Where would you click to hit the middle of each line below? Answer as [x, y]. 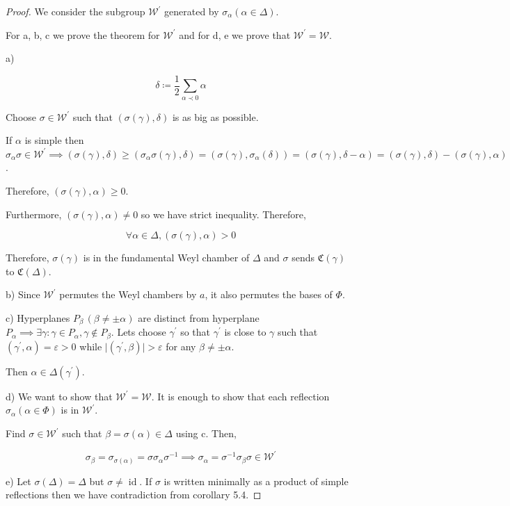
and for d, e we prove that [235, 34]
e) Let [18, 481]
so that [196, 332]
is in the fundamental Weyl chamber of [166, 258]
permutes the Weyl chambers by [128, 294]
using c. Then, [206, 433]
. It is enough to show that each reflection [240, 396]
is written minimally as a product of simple [256, 481]
